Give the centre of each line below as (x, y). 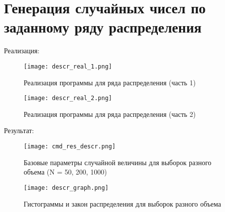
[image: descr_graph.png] (66, 188)
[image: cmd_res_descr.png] (70, 146)
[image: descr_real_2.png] (68, 98)
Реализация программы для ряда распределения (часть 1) (110, 82)
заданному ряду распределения (103, 27)
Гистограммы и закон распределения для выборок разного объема (122, 203)
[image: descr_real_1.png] (68, 66)
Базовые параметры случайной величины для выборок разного (118, 162)
